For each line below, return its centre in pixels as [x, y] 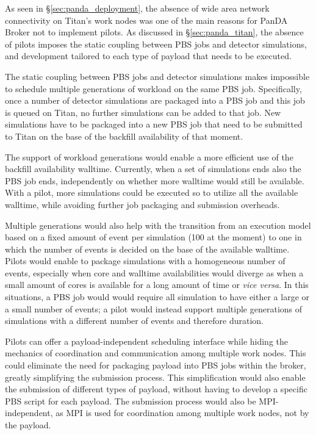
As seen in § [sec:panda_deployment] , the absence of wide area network [137, 8]
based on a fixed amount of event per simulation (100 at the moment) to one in [153, 237]
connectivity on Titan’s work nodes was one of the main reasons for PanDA [146, 20]
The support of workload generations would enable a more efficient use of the [149, 156]
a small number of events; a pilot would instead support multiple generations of [154, 308]
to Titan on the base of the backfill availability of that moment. [124, 136]
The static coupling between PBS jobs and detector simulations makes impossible [157, 76]
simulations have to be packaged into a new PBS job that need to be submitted [154, 124]
